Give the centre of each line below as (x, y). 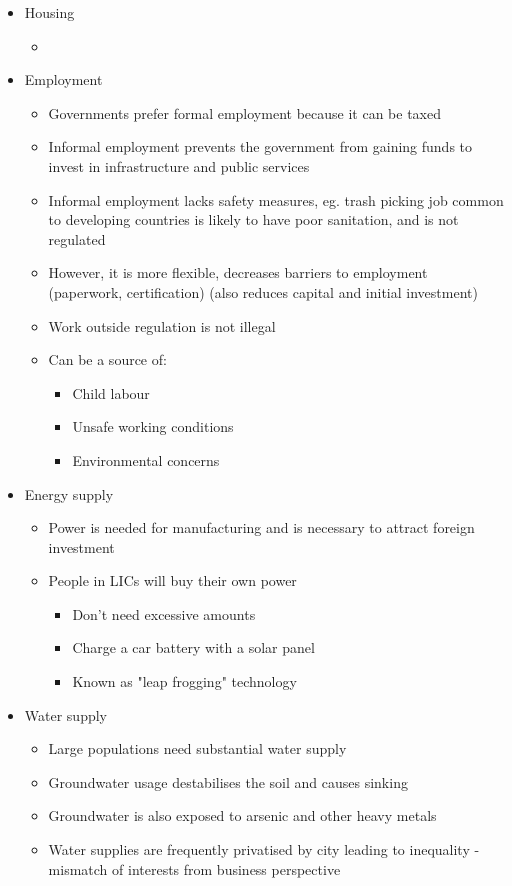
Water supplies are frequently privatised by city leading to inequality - (264, 849)
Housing (49, 12)
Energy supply (69, 493)
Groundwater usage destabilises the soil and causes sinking (228, 781)
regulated (77, 238)
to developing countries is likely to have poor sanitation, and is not (253, 219)
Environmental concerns (146, 459)
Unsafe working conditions (153, 426)
